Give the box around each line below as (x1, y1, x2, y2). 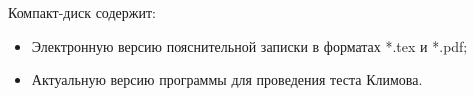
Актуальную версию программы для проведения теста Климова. (31, 69, 423, 90)
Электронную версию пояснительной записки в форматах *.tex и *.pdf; (31, 35, 468, 56)
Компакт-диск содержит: (8, 2, 156, 22)
